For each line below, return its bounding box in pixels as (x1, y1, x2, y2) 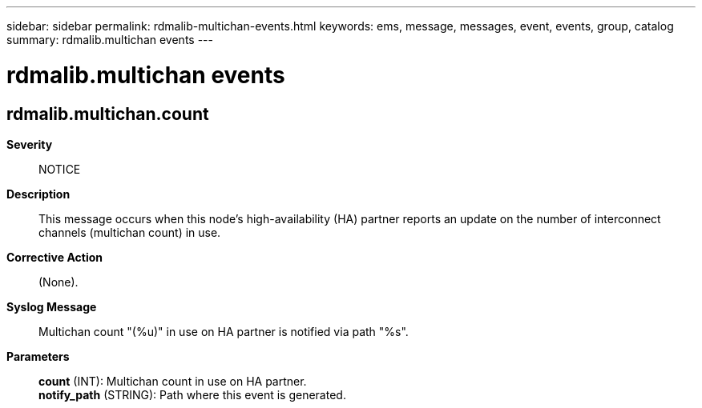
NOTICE (38, 162, 81, 176)
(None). (38, 274, 79, 289)
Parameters (6, 349, 70, 363)
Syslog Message (6, 299, 97, 314)
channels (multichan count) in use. (38, 225, 221, 239)
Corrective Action (6, 250, 103, 264)
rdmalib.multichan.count (6, 103, 209, 124)
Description (6, 186, 71, 201)
